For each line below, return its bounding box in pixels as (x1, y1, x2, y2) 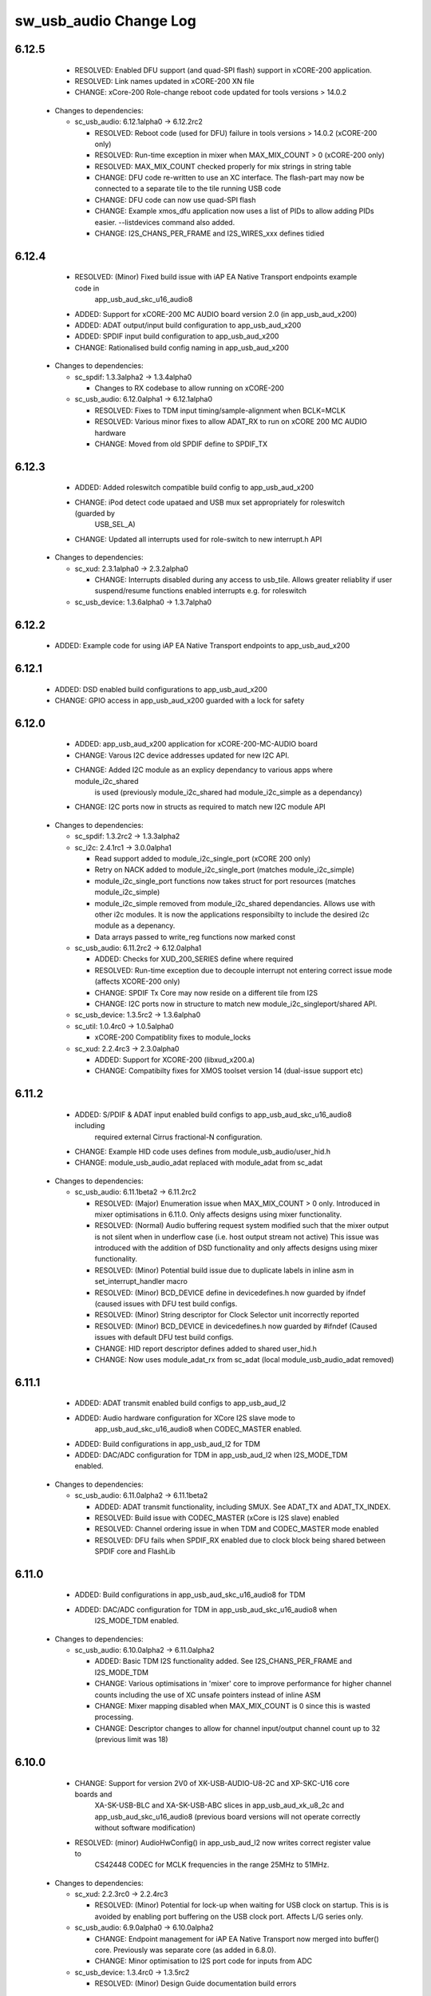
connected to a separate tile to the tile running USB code (94, 184, 282, 193)
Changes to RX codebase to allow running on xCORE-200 (94, 383, 285, 393)
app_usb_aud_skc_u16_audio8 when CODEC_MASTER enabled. (94, 1424, 302, 1434)
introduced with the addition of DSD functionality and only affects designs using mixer (94, 1243, 378, 1253)
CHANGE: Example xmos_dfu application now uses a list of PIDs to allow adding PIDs (94, 206, 374, 216)
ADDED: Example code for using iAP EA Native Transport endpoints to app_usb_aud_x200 (54, 641, 350, 651)
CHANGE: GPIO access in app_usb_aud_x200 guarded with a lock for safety (54, 695, 305, 706)
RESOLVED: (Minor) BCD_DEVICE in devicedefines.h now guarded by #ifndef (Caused (94, 1321, 378, 1331)
